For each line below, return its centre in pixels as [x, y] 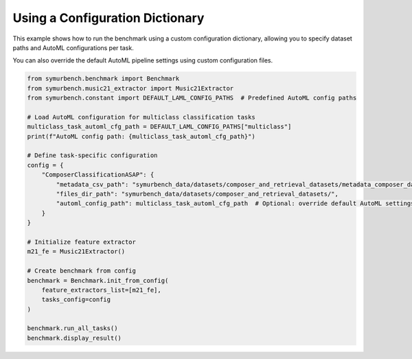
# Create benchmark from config [82, 271]
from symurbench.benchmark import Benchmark [103, 79]
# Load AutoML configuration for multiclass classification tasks [141, 117]
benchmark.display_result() [74, 338]
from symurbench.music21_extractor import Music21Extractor [130, 88]
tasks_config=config [76, 300]
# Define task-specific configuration [92, 155]
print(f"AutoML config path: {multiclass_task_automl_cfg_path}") [141, 136]
